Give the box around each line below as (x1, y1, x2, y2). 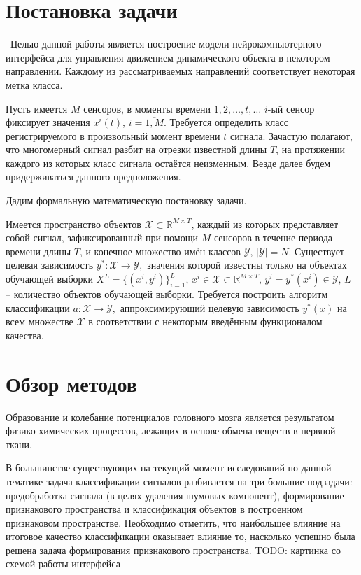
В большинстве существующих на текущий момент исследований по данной (6, 460, 332, 475)
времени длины (6, 243, 71, 258)
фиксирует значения (6, 115, 90, 129)
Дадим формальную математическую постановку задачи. (6, 193, 247, 208)
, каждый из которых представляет (191, 216, 339, 231)
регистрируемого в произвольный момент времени (6, 128, 220, 143)
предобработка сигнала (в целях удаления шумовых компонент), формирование (6, 488, 344, 502)
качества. (6, 327, 44, 342)
